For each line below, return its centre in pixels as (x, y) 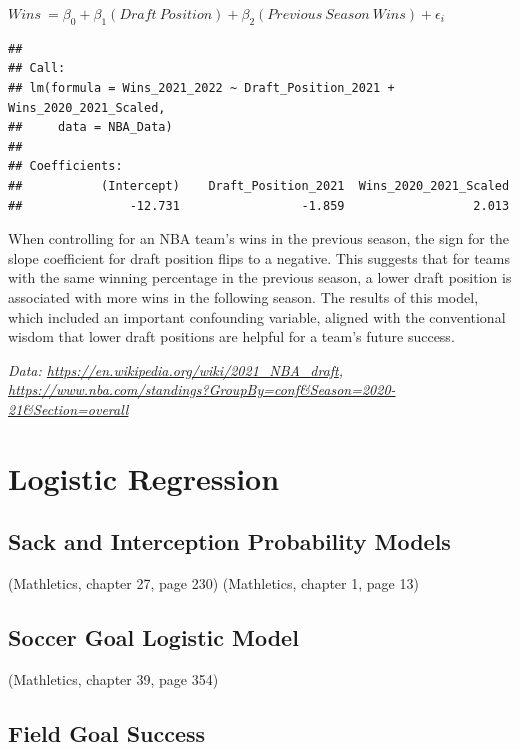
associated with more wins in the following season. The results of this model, (243, 296)
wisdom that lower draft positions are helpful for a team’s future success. (231, 336)
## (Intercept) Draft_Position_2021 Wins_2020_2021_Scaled (259, 185)
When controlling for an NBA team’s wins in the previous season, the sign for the (258, 238)
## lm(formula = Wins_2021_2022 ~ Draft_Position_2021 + (201, 87)
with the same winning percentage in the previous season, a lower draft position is (260, 277)
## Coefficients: (65, 166)
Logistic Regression (144, 477)
